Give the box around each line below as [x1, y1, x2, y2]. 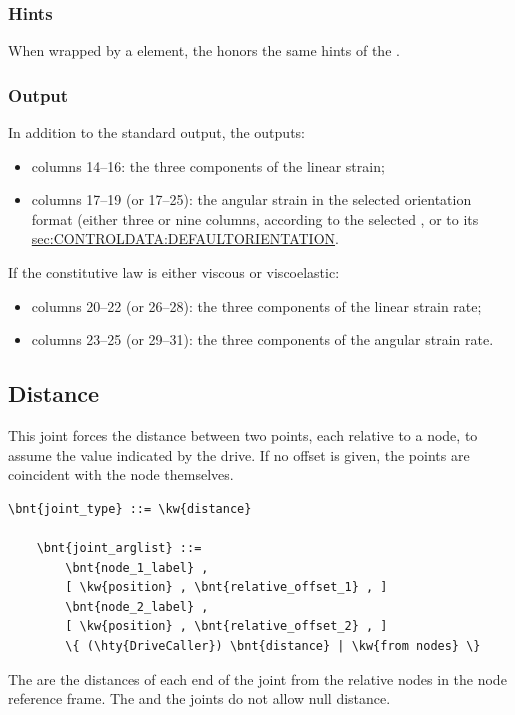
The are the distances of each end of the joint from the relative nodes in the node [8, 668, 507, 689]
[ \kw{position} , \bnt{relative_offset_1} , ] [65, 580, 388, 595]
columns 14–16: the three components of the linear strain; [31, 155, 385, 176]
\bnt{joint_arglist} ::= [36, 540, 202, 555]
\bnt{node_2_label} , [65, 599, 209, 614]
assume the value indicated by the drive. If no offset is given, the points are [8, 444, 470, 465]
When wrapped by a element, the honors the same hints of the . [8, 40, 400, 61]
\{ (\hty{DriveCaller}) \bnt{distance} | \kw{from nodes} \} [65, 638, 481, 653]
